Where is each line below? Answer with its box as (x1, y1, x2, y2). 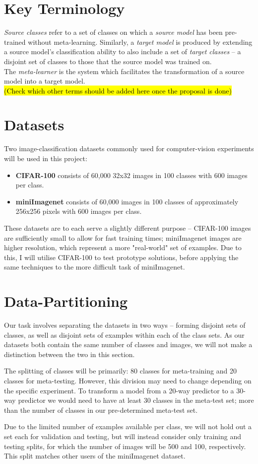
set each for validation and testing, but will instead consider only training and (4, 431, 242, 441)
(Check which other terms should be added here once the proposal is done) (4, 85, 232, 95)
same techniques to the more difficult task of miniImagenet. (4, 262, 185, 272)
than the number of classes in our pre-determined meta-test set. (4, 404, 198, 415)
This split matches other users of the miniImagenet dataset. (4, 451, 186, 461)
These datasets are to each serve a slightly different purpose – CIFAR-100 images (4, 222, 251, 233)
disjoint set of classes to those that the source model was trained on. (4, 56, 212, 66)
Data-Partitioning (4, 291, 128, 311)
